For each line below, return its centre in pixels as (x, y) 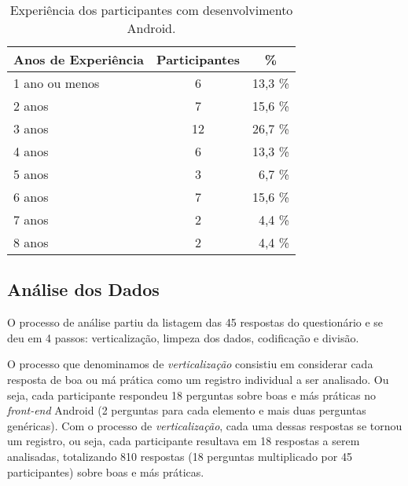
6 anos (31, 197)
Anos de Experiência (79, 59)
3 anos (31, 128)
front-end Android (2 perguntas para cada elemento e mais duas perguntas (187, 410)
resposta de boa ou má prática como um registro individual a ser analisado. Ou (198, 379)
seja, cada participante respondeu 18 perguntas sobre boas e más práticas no (191, 395)
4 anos (31, 151)
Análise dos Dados (83, 289)
